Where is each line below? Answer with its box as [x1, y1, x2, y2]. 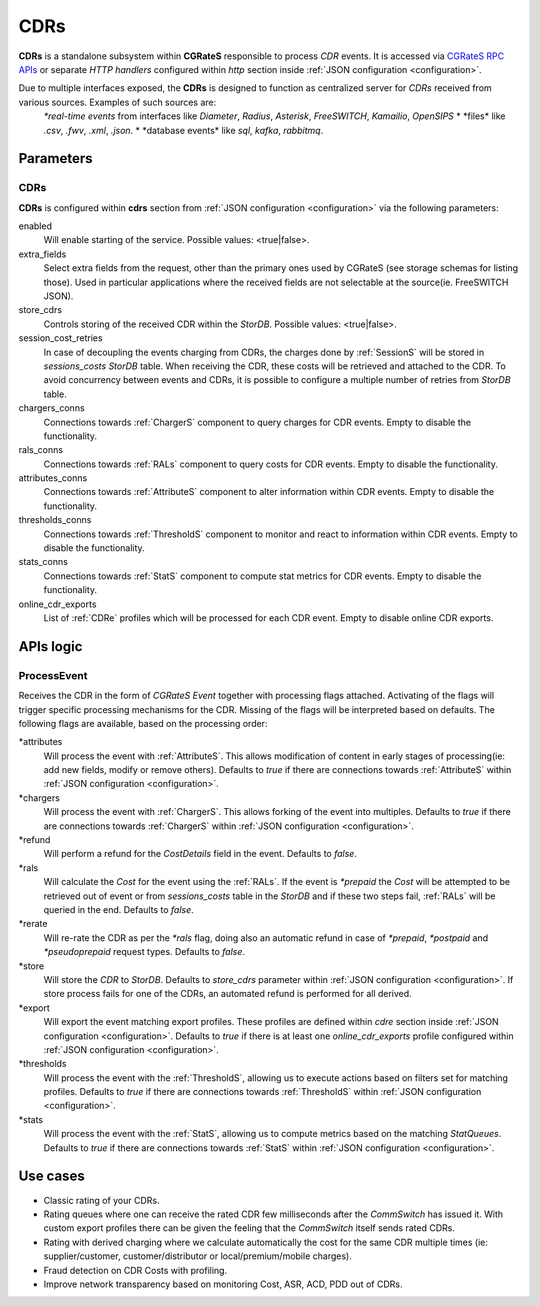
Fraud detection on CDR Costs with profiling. [43, 1264, 228, 1276]
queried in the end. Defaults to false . [43, 904, 194, 915]
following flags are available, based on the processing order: [18, 717, 268, 729]
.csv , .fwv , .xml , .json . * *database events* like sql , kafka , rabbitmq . [43, 124, 324, 136]
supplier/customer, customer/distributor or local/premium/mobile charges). [43, 1250, 352, 1262]
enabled [18, 220, 52, 232]
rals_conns [18, 444, 64, 456]
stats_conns [18, 556, 69, 568]
